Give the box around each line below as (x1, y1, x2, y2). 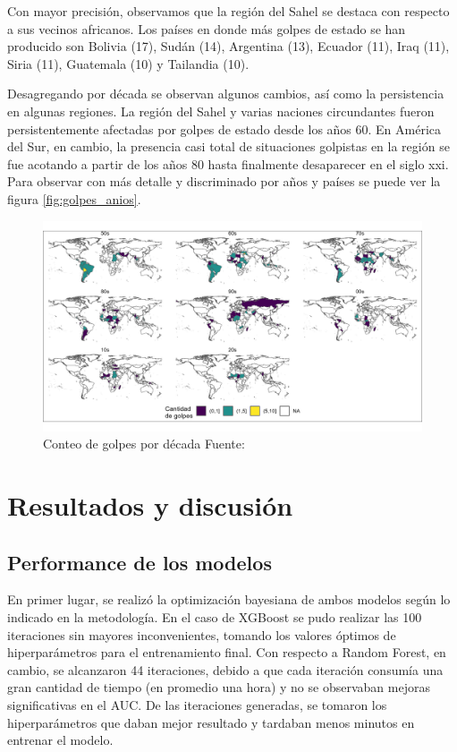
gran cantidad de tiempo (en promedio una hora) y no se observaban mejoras (7, 678, 430, 696)
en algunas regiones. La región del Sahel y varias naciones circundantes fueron (7, 101, 435, 120)
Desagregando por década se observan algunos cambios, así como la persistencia (7, 84, 444, 103)
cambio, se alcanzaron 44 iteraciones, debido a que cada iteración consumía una (7, 660, 444, 679)
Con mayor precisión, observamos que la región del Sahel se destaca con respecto (7, 2, 450, 20)
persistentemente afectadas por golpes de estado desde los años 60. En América (7, 119, 442, 138)
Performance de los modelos (7, 548, 272, 576)
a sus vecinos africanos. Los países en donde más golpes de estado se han (7, 19, 406, 38)
